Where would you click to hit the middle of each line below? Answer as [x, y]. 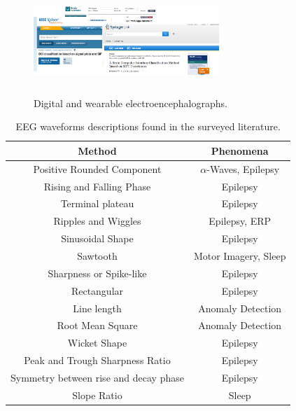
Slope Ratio [97, 395]
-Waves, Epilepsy [243, 168]
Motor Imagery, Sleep [240, 256]
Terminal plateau [97, 203]
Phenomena [240, 150]
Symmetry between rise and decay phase [97, 377]
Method [97, 150]
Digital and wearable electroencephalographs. [131, 103]
